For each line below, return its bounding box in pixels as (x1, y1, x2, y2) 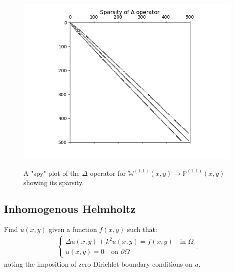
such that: (127, 224, 157, 234)
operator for (90, 167, 126, 178)
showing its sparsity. (23, 177, 84, 188)
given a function (48, 224, 97, 234)
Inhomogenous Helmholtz (4, 201, 136, 216)
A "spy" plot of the (23, 167, 80, 178)
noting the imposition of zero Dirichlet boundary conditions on (4, 258, 192, 269)
